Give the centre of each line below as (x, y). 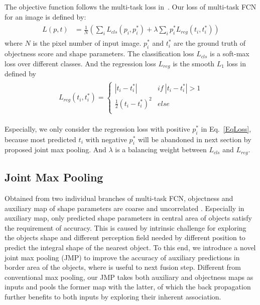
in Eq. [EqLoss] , (226, 128)
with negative (106, 139)
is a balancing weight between (161, 149)
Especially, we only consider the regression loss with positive (97, 128)
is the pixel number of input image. (87, 43)
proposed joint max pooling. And (55, 149)
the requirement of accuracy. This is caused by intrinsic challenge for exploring (125, 227)
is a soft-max (230, 54)
